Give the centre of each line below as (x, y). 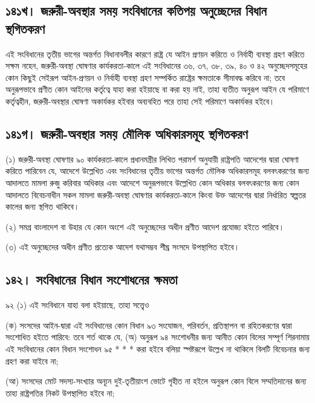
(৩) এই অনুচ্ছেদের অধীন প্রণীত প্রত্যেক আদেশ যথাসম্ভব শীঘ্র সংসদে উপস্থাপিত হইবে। (123, 247)
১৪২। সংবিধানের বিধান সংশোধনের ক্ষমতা (92, 279)
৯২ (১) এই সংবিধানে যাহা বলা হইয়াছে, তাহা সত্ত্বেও (77, 305)
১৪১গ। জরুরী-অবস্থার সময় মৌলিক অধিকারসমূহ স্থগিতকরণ (127, 133)
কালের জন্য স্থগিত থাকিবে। (43, 206)
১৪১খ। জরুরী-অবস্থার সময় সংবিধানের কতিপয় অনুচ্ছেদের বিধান (136, 11)
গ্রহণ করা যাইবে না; (32, 360)
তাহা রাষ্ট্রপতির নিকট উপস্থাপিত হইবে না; (60, 392)
